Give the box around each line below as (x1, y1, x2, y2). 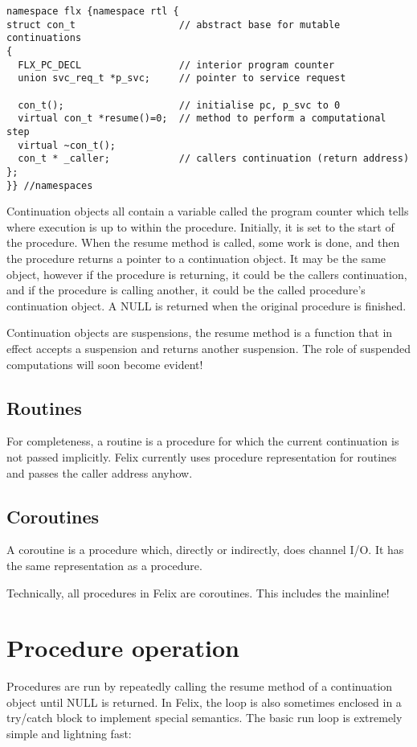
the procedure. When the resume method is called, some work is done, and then (6, 234, 400, 251)
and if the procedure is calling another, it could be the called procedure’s (6, 281, 366, 298)
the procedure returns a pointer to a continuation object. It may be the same (6, 249, 386, 266)
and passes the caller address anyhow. (6, 464, 193, 481)
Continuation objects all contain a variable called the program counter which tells (6, 203, 409, 220)
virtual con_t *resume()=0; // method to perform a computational (18, 113, 386, 125)
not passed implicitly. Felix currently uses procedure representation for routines (6, 448, 397, 465)
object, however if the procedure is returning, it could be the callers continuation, (6, 265, 407, 282)
